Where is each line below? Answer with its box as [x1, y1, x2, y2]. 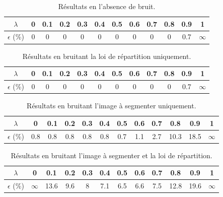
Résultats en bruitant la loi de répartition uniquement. [22, 50, 191, 61]
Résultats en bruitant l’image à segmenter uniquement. [27, 100, 196, 111]
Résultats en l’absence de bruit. [58, 1, 156, 11]
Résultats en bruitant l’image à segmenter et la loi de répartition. [11, 150, 212, 160]
